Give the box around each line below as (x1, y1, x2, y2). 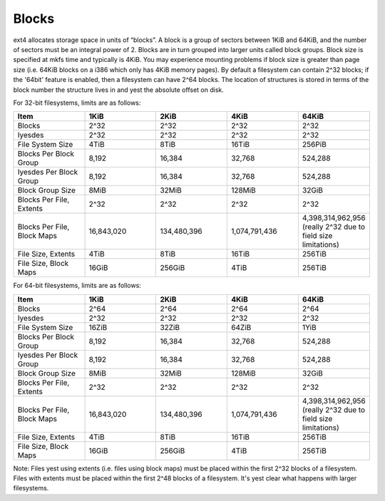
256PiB (302, 140, 327, 150)
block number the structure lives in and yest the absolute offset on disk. (13, 86, 225, 94)
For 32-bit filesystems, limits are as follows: (13, 98, 141, 107)
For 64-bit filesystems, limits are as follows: (13, 282, 142, 290)
